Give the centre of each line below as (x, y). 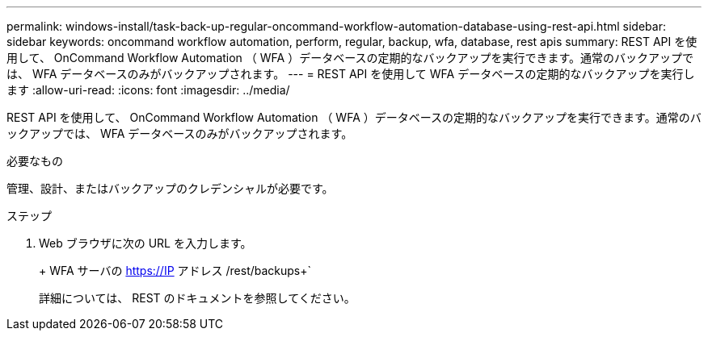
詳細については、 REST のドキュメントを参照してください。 (197, 298)
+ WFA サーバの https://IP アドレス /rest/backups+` (175, 270)
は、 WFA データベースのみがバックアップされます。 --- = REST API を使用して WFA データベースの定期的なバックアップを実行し (351, 74)
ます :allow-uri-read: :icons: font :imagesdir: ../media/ (148, 90)
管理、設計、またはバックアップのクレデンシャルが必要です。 (170, 188)
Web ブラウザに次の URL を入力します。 (145, 243)
